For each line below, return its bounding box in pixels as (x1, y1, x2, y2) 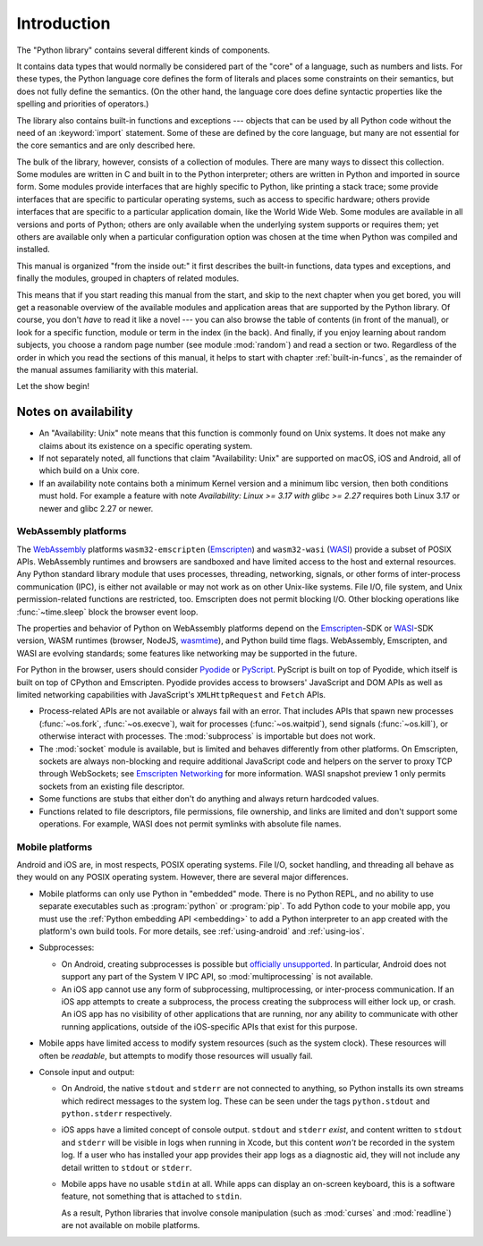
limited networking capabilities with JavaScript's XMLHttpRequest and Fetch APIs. (16, 690, 326, 699)
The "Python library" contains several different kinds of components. (16, 45, 270, 55)
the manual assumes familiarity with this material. (16, 364, 199, 375)
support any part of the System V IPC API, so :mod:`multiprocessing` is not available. (61, 971, 374, 982)
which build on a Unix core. (38, 465, 140, 476)
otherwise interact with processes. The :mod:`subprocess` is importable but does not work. (38, 731, 376, 742)
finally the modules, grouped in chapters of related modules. (16, 273, 240, 284)
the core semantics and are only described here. (16, 140, 196, 151)
